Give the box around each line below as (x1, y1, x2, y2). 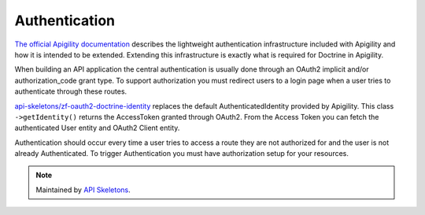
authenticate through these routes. (14, 87, 128, 96)
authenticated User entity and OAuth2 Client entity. (14, 123, 180, 133)
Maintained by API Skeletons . (35, 185, 131, 195)
